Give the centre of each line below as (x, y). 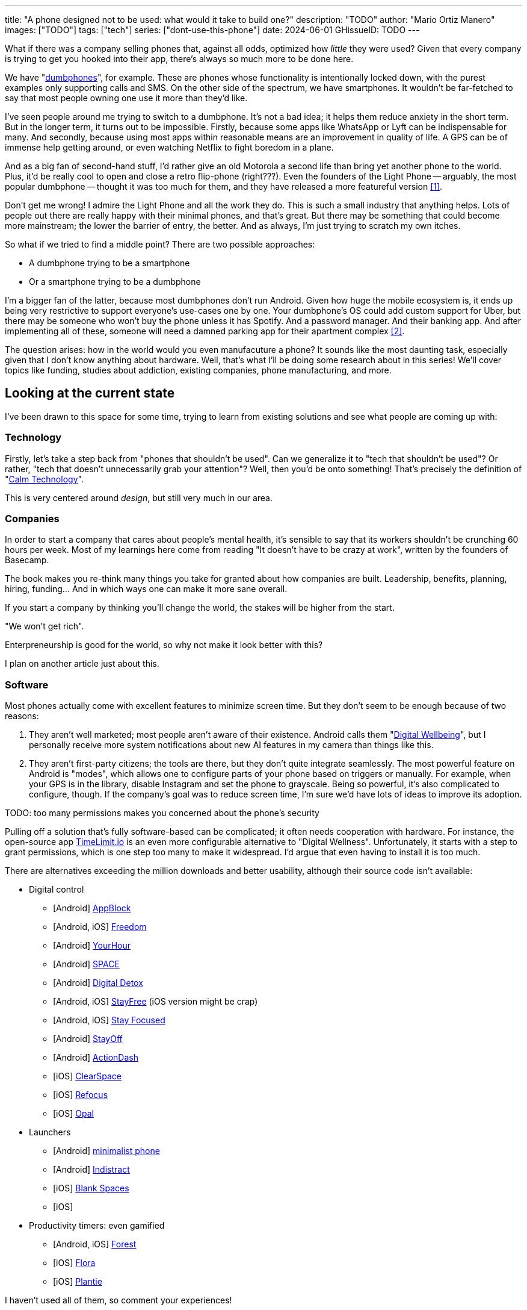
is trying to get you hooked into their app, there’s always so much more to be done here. (179, 59)
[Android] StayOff (88, 1039)
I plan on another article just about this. (82, 664)
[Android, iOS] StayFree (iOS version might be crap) (156, 1002)
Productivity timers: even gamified (97, 1226)
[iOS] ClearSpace (87, 1076)
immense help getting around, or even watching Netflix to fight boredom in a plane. (169, 147)
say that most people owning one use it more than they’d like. (126, 98)
